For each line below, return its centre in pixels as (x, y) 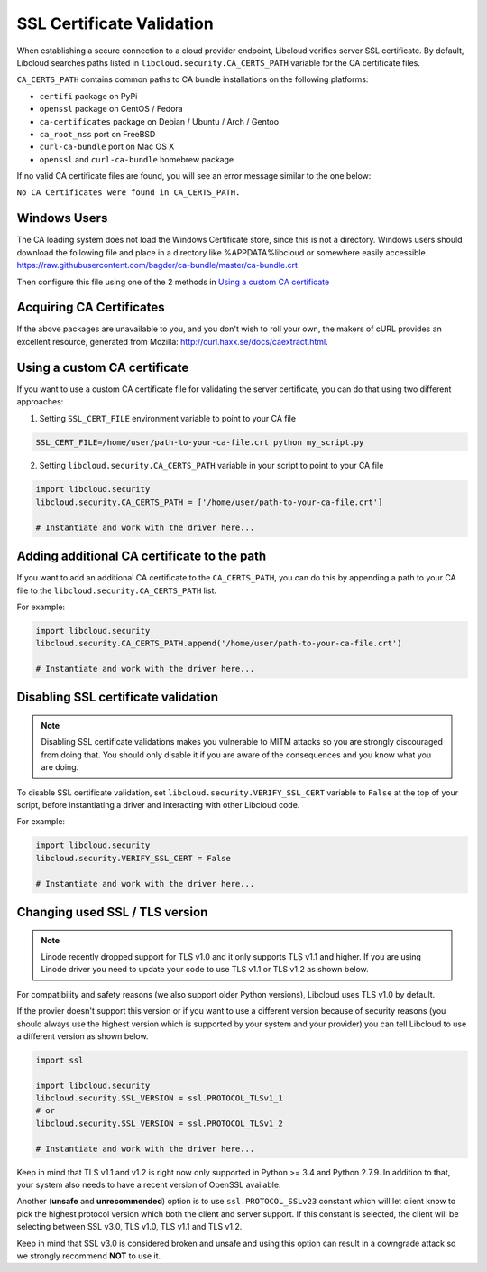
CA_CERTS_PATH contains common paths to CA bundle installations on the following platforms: (193, 79)
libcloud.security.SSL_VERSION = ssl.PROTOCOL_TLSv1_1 (159, 1098)
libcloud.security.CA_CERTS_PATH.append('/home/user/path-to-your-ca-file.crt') (219, 644)
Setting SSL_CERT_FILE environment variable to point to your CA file (168, 418)
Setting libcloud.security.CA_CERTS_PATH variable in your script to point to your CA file (211, 466)
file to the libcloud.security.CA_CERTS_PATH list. (116, 590)
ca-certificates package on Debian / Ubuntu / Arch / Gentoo (159, 121)
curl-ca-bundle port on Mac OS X (107, 147)
